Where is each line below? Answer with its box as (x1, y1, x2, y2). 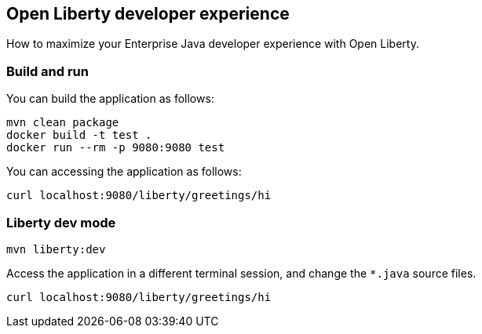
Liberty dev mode (6, 214, 116, 231)
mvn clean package (6, 116, 119, 129)
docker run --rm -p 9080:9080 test (6, 141, 225, 154)
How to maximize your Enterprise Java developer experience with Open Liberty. (6, 37, 419, 51)
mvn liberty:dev (6, 242, 106, 256)
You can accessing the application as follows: (6, 165, 242, 179)
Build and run (6, 63, 89, 79)
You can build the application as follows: (6, 92, 214, 106)
